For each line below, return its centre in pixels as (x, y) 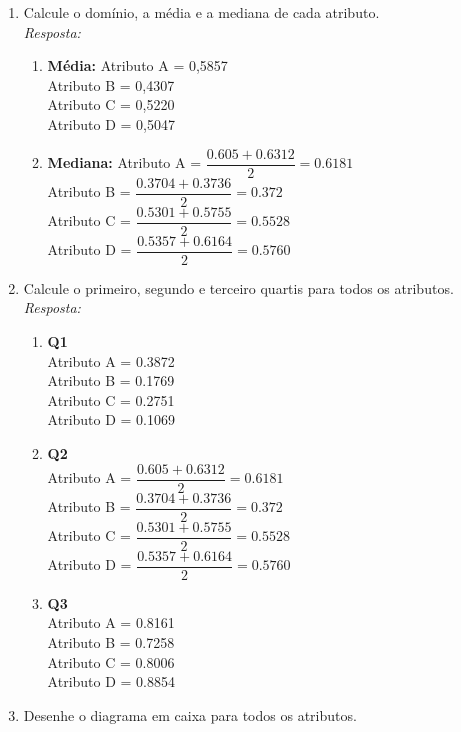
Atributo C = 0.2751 (111, 399)
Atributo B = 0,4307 (111, 84)
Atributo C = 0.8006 (111, 661)
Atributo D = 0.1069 (111, 419)
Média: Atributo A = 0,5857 (137, 65)
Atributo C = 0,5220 (111, 104)
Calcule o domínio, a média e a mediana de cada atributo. (201, 12)
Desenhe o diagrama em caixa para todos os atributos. (190, 714)
